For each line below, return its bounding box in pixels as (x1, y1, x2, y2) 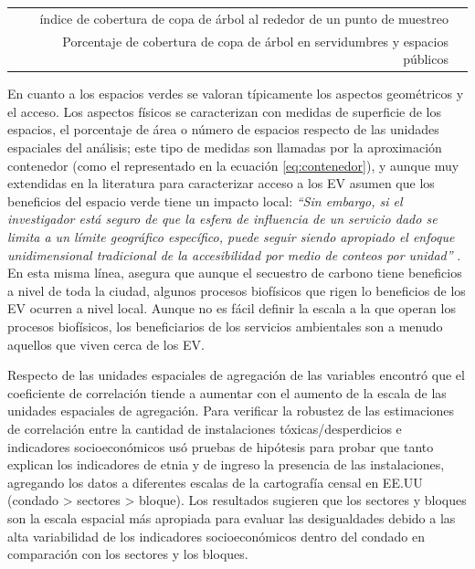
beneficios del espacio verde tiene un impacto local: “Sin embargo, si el (7, 191, 403, 210)
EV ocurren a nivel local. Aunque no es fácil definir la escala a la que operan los (7, 299, 456, 318)
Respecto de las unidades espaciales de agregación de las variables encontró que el (7, 365, 465, 385)
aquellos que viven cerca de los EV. (7, 334, 205, 353)
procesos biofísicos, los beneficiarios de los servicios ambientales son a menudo (7, 317, 443, 335)
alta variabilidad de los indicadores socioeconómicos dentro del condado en (7, 526, 425, 545)
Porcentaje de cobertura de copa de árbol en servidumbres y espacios (62, 31, 449, 50)
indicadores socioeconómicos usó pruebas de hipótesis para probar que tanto (7, 437, 434, 456)
